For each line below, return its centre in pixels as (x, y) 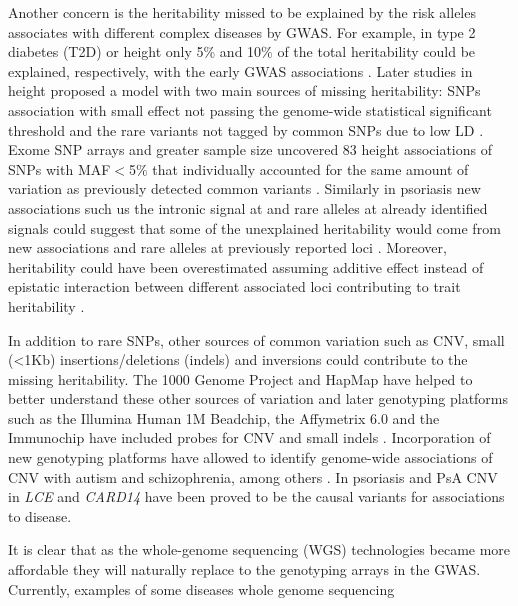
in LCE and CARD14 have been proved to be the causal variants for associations (256, 496)
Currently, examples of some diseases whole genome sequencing (201, 588)
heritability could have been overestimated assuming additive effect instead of (246, 266)
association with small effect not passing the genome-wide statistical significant (250, 109)
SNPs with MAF (59, 168)
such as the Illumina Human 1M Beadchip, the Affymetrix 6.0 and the (224, 417)
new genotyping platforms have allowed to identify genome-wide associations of (250, 457)
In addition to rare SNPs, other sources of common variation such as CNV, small (256, 339)
